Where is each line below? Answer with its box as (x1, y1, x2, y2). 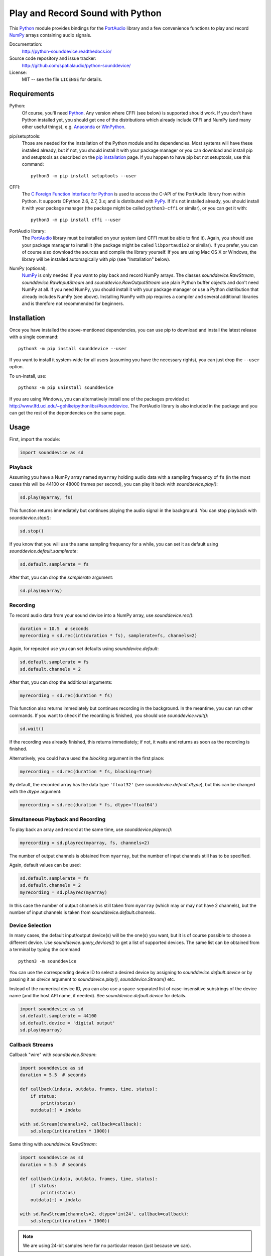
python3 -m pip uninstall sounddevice (18, 385, 114, 390)
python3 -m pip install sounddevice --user (18, 346, 127, 351)
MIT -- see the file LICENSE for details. (22, 76, 102, 82)
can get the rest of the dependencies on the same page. (9, 410, 126, 416)
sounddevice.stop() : (9, 514, 51, 520)
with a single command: (9, 334, 59, 340)
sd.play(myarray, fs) (20, 495, 73, 500)
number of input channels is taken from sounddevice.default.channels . (9, 909, 156, 915)
